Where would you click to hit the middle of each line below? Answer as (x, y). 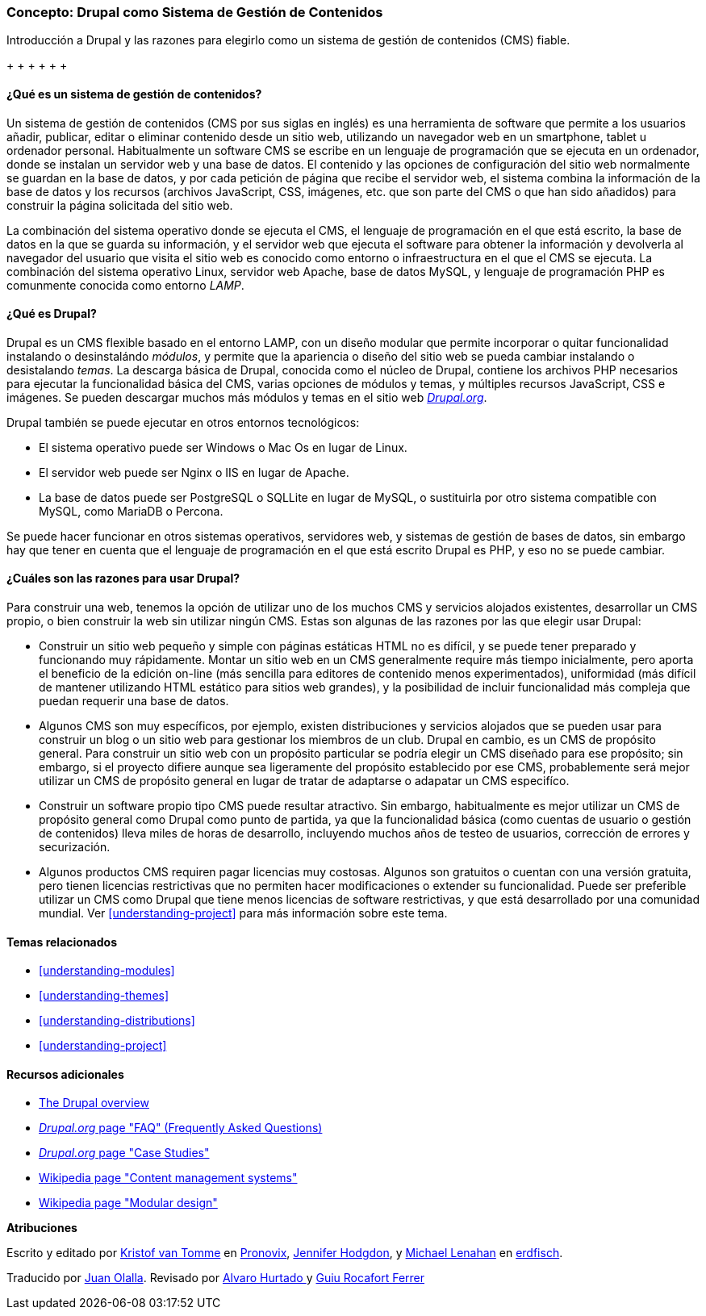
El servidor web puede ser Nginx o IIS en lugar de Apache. (194, 472)
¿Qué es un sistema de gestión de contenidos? (134, 94)
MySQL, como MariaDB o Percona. (131, 511)
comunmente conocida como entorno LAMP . (125, 285)
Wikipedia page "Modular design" (128, 1203)
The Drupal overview (94, 1103)
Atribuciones (42, 1228)
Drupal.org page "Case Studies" (124, 1153)
